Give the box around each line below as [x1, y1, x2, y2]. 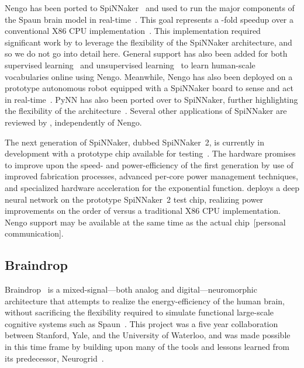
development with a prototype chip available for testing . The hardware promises [5, 147, 296, 159]
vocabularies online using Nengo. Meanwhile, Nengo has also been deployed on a [5, 70, 293, 82]
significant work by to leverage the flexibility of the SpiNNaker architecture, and [5, 36, 292, 48]
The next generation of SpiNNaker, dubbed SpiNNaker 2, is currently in [5, 136, 265, 148]
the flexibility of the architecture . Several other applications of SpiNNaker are [5, 105, 287, 117]
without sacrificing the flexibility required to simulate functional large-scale [5, 306, 274, 318]
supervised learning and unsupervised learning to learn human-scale [5, 58, 255, 71]
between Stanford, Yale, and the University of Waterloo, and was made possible [5, 329, 291, 341]
